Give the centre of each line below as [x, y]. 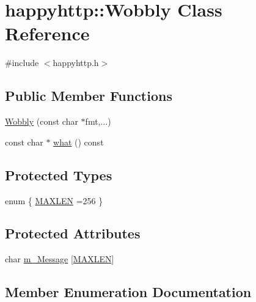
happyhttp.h [76, 63]
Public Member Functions [89, 96]
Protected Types [59, 175]
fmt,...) [98, 121]
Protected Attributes [73, 233]
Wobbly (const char [42, 121]
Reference [47, 33]
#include [22, 63]
